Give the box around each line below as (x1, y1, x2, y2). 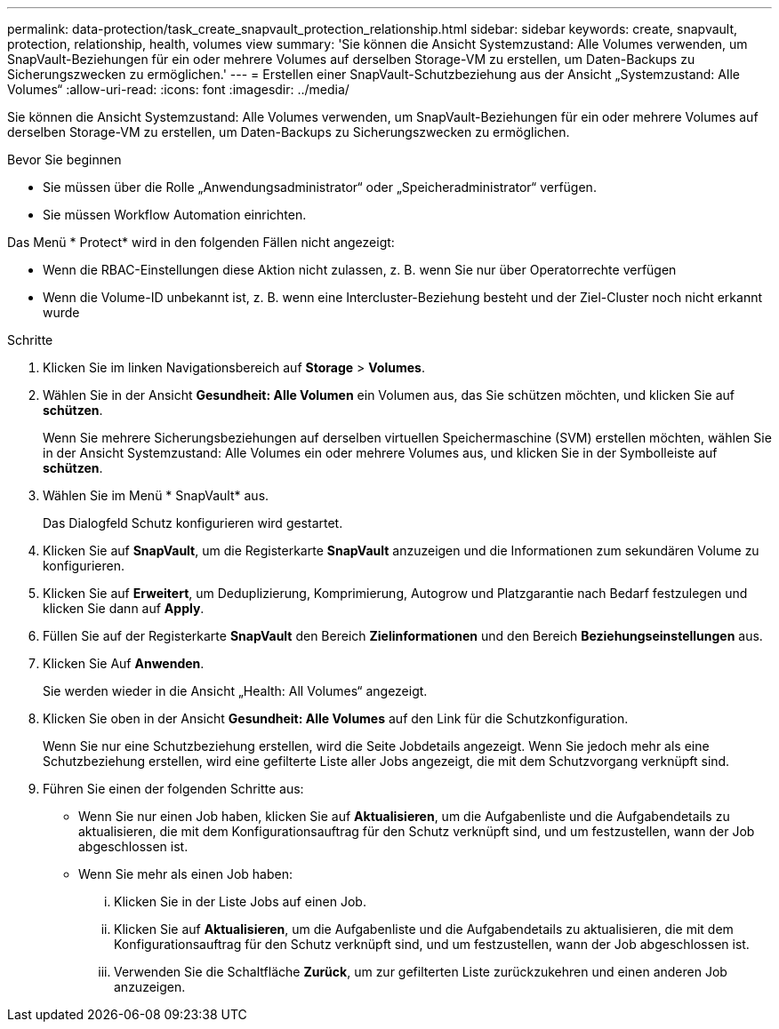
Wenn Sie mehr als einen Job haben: (78, 866, 293, 881)
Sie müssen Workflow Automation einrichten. (43, 207, 307, 222)
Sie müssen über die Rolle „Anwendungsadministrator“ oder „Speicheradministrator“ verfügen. (43, 179, 597, 195)
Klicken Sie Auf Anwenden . (43, 656, 205, 671)
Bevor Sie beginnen (7, 152, 122, 167)
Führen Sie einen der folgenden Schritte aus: (43, 781, 304, 796)
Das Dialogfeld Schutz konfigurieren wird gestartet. (43, 515, 343, 530)
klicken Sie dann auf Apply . (43, 601, 205, 616)
